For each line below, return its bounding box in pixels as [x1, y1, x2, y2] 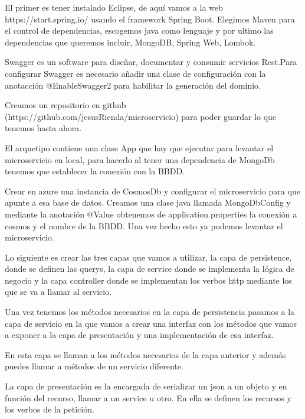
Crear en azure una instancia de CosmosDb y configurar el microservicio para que [5, 184, 300, 197]
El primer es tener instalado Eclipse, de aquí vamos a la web [5, 1, 223, 13]
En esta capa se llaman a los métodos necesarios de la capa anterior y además [5, 348, 286, 360]
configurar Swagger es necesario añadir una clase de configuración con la [5, 67, 266, 79]
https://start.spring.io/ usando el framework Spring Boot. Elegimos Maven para [5, 12, 295, 25]
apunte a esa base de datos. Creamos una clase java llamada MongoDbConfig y [5, 196, 291, 209]
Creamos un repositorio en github [5, 99, 126, 111]
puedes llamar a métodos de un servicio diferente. [5, 360, 183, 372]
